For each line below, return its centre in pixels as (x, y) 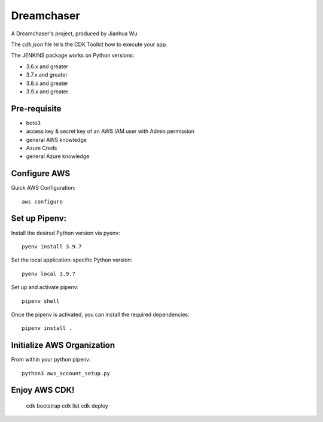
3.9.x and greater (47, 91)
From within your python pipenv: (51, 360)
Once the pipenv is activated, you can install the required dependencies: (100, 314)
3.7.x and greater (47, 75)
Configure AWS (41, 174)
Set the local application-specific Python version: (72, 260)
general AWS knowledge (56, 139)
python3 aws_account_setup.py (66, 373)
